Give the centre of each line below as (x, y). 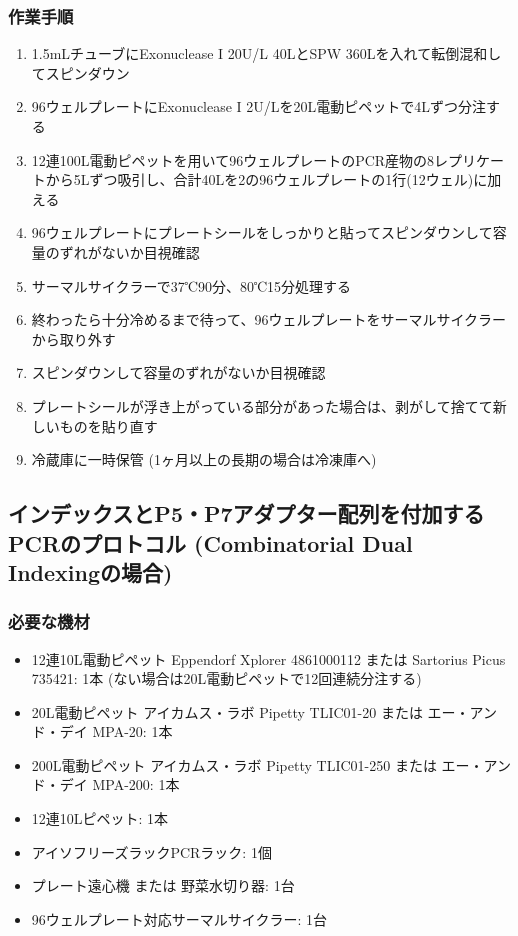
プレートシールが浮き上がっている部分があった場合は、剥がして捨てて (262, 405)
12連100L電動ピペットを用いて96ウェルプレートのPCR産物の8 (233, 159)
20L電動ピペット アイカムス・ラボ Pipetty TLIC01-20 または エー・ (250, 711)
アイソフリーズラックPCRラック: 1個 (151, 851)
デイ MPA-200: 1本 (119, 784)
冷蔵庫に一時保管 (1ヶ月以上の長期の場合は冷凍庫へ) (204, 459)
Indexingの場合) (90, 571)
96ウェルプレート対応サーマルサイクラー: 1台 (179, 918)
